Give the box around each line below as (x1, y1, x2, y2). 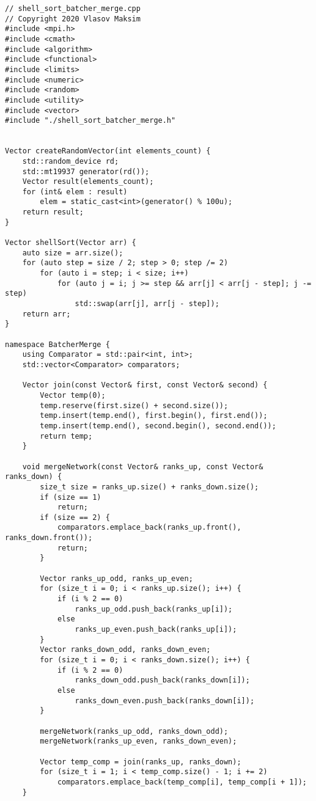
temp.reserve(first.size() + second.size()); (40, 401, 229, 410)
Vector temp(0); (40, 390, 106, 400)
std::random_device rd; (22, 156, 119, 166)
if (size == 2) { (40, 513, 110, 522)
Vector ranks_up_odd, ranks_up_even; (40, 574, 193, 583)
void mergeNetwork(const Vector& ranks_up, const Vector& (22, 462, 263, 471)
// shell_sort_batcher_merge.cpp (5, 4, 141, 13)
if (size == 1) (40, 492, 101, 502)
